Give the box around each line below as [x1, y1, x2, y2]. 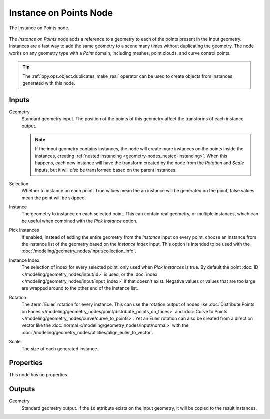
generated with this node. [22, 80, 76, 86]
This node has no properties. [9, 372, 69, 378]
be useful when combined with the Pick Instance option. [21, 218, 137, 224]
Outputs [9, 385, 35, 393]
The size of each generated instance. [21, 345, 99, 352]
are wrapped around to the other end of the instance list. [21, 285, 138, 291]
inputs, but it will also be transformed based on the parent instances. [35, 167, 177, 173]
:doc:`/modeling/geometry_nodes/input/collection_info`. [21, 248, 137, 254]
